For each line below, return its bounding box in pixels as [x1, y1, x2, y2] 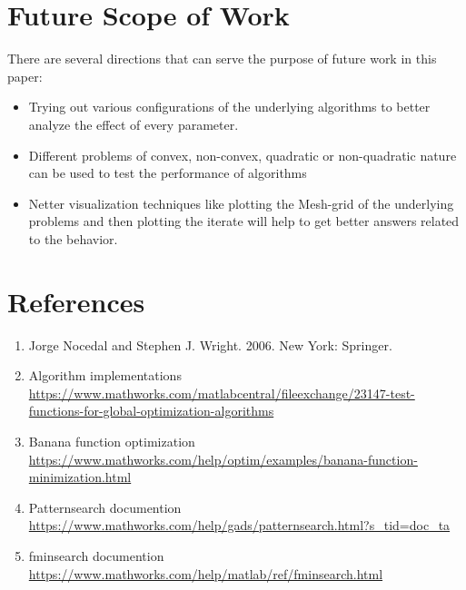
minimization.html [28, 467, 132, 487]
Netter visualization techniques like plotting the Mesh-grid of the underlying [28, 193, 454, 212]
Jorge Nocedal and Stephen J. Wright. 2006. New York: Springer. [28, 335, 392, 354]
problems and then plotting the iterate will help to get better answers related [28, 211, 460, 231]
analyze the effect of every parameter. [28, 114, 239, 133]
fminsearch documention [28, 546, 164, 565]
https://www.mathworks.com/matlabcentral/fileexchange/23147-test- [28, 383, 415, 402]
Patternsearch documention [28, 497, 182, 516]
